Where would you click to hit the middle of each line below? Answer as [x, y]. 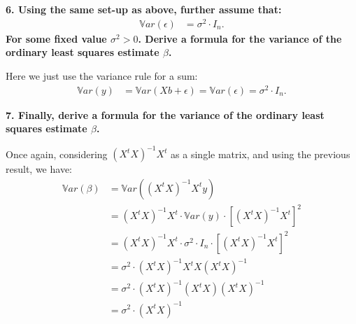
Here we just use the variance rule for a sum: [102, 75]
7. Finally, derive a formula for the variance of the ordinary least [165, 114]
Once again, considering [57, 154]
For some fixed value [56, 38]
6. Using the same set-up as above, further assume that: [144, 9]
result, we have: [39, 169]
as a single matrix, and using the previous [261, 154]
